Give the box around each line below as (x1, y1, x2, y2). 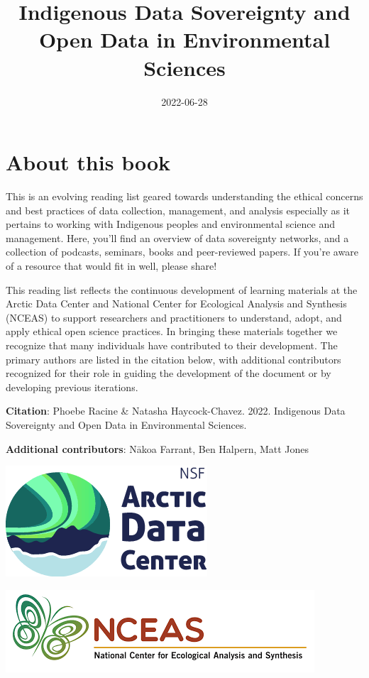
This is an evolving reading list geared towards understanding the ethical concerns (6, 189, 363, 204)
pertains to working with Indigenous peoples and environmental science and (6, 217, 336, 231)
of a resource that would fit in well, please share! (6, 258, 217, 273)
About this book (6, 148, 171, 177)
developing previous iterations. (6, 379, 138, 394)
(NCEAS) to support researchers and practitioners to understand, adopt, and (6, 310, 342, 324)
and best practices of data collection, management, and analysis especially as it (6, 202, 351, 217)
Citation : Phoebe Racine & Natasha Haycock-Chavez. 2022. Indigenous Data (6, 403, 346, 418)
